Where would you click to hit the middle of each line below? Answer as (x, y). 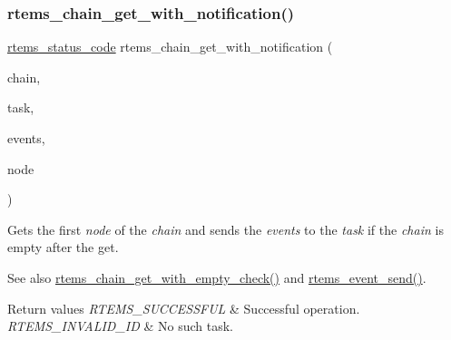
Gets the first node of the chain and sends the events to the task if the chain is (225, 229)
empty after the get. (63, 247)
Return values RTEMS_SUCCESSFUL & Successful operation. (184, 308)
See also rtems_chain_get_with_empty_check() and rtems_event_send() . (217, 277)
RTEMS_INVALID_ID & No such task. (120, 326)
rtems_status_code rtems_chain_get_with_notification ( (170, 47)
